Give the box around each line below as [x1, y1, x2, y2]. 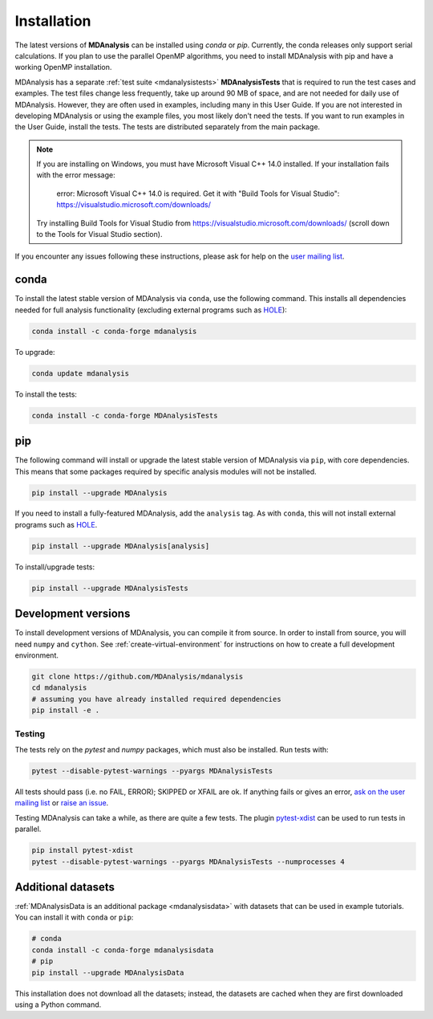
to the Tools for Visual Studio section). [36, 230, 163, 239]
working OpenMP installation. [14, 63, 112, 72]
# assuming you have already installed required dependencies [31, 695, 281, 703]
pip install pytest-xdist [31, 846, 134, 855]
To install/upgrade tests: [14, 562, 95, 572]
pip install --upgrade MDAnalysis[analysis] [31, 541, 210, 550]
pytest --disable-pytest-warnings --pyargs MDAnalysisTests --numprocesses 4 [31, 857, 345, 866]
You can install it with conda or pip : [14, 912, 134, 923]
